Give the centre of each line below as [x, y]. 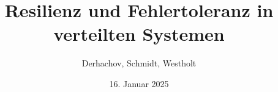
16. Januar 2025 [139, 83]
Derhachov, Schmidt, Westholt [139, 63]
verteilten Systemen [139, 34]
